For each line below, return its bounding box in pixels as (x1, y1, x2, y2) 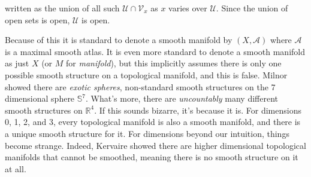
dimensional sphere (5, 92, 75, 105)
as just (5, 57, 29, 69)
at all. (5, 162, 26, 175)
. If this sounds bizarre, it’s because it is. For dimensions (94, 103, 301, 116)
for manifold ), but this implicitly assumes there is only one (65, 57, 282, 69)
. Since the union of (216, 2, 288, 14)
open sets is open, (5, 13, 70, 26)
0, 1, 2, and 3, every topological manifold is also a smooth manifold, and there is (5, 115, 301, 128)
